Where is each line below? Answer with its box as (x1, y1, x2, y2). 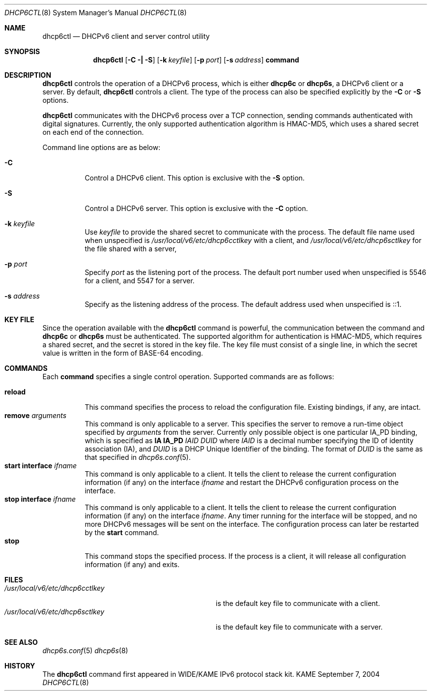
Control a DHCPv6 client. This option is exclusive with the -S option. (85, 174, 305, 182)
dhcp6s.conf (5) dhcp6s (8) (42, 646, 128, 655)
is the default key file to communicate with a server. (216, 623, 383, 631)
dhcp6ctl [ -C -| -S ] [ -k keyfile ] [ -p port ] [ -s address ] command (93, 56, 299, 64)
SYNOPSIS (4, 47, 40, 56)
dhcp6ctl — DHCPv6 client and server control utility (42, 32, 210, 40)
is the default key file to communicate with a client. (216, 599, 380, 607)
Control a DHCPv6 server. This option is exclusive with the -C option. (85, 204, 308, 212)
